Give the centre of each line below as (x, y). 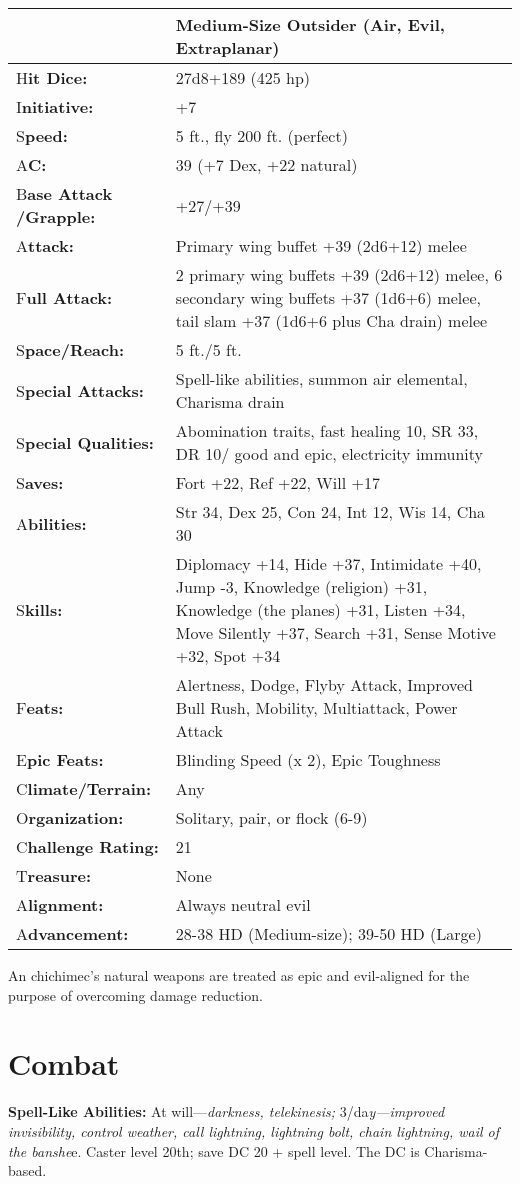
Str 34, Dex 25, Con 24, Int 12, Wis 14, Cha (330, 511)
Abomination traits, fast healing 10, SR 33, (327, 430)
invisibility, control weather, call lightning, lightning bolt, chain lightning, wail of (253, 1130)
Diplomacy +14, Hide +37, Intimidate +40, (328, 563)
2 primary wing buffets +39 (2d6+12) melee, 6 (339, 274)
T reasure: (54, 875)
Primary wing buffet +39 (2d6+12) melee (321, 245)
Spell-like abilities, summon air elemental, (321, 378)
